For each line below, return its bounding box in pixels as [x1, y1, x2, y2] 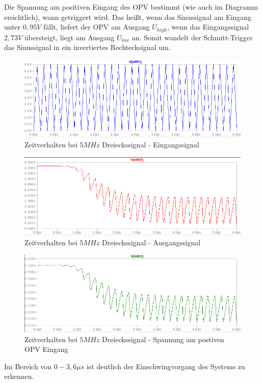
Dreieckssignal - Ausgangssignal [101, 237, 201, 247]
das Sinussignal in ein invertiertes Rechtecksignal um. [4, 42, 171, 53]
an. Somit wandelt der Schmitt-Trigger [132, 32, 253, 42]
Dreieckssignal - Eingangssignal [101, 139, 199, 150]
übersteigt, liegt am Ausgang [24, 32, 115, 42]
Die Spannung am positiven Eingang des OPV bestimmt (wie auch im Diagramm [4, 2, 258, 12]
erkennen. [4, 371, 34, 381]
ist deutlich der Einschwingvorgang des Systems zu [86, 361, 245, 371]
